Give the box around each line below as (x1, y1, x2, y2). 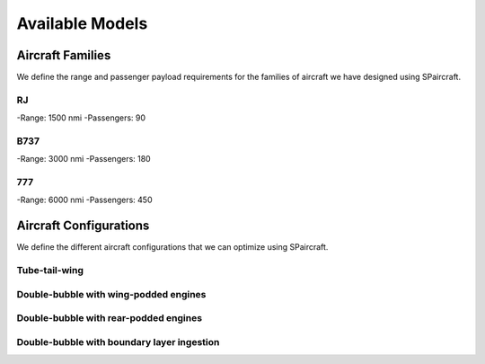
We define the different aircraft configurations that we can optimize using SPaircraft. (16, 242, 329, 253)
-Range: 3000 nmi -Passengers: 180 (16, 154, 152, 164)
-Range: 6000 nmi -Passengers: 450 (16, 194, 153, 206)
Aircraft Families (16, 48, 111, 63)
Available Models (16, 13, 148, 33)
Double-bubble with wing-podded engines (16, 288, 207, 300)
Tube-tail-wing (16, 264, 84, 277)
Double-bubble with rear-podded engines (16, 312, 202, 324)
